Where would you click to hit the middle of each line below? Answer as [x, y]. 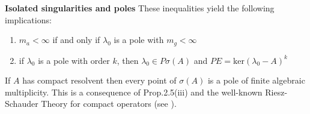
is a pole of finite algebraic [256, 80]
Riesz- [276, 92]
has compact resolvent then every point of [99, 80]
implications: [28, 19]
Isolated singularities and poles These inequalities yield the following [140, 8]
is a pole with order [74, 60]
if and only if [76, 40]
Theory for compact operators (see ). [109, 104]
